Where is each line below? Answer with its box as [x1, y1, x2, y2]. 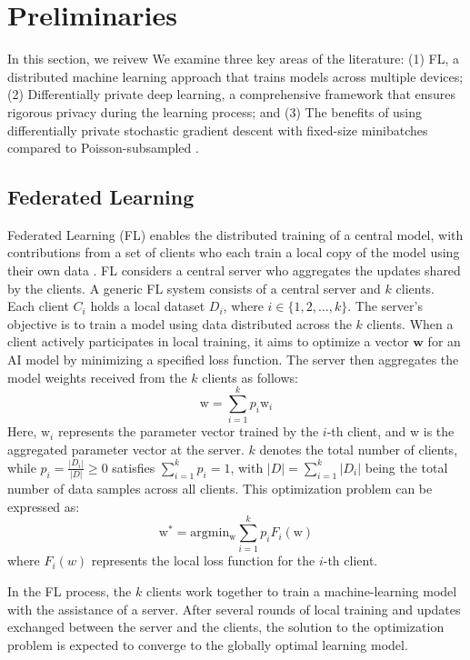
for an [427, 332, 461, 351]
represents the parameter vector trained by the [57, 422, 319, 441]
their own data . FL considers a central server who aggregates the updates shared [7, 261, 461, 280]
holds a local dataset [90, 296, 205, 315]
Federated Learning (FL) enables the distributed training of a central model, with [7, 225, 464, 244]
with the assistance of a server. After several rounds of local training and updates [7, 599, 461, 618]
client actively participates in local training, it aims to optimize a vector [7, 332, 409, 351]
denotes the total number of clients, [259, 439, 458, 458]
